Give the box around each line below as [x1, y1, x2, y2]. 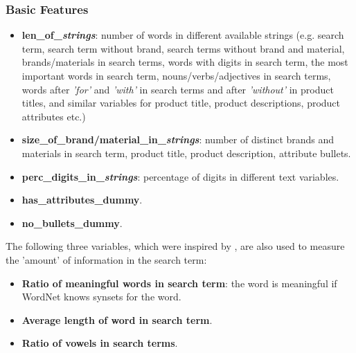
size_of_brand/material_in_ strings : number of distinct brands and [21, 132, 335, 147]
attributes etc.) [21, 109, 86, 123]
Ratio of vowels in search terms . [21, 336, 178, 350]
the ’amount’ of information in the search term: [6, 252, 207, 266]
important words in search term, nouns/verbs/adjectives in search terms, [21, 69, 331, 82]
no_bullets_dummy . [21, 215, 123, 230]
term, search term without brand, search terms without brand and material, [21, 41, 345, 55]
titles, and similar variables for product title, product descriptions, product [21, 96, 341, 110]
